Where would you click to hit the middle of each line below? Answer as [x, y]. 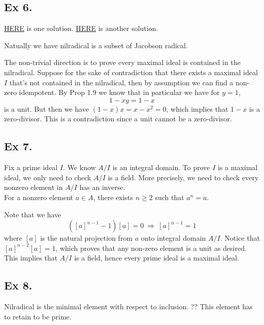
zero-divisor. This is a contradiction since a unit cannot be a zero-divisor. [118, 119]
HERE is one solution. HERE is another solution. [81, 28]
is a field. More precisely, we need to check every [183, 177]
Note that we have [33, 214]
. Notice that [240, 238]
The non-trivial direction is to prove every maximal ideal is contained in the [122, 62]
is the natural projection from [87, 238]
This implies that [31, 258]
